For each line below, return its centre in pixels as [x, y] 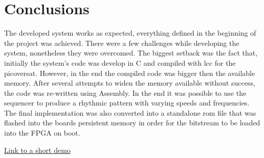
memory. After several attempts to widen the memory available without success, [130, 83]
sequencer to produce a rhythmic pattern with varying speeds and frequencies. [127, 103]
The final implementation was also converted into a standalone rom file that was [130, 112]
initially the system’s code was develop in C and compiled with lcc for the [120, 62]
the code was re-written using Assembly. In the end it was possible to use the [125, 93]
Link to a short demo [37, 150]
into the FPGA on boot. [42, 133]
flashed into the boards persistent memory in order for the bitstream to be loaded [132, 123]
